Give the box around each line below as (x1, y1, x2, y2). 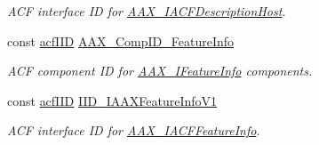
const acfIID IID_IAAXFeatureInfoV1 (7, 91, 218, 109)
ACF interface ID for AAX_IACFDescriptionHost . (7, 2, 286, 20)
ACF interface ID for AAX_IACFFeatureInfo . (7, 121, 260, 140)
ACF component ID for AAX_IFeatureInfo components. (7, 61, 313, 80)
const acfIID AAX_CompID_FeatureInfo (7, 31, 235, 50)
